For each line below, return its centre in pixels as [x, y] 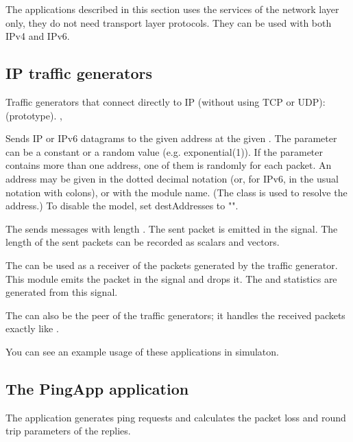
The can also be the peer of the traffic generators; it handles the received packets [175, 315]
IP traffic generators [79, 73]
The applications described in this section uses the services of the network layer [172, 9]
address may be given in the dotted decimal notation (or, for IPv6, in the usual [172, 178]
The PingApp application [97, 388]
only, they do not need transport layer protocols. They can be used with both [169, 22]
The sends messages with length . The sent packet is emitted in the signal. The [172, 228]
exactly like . [32, 328]
